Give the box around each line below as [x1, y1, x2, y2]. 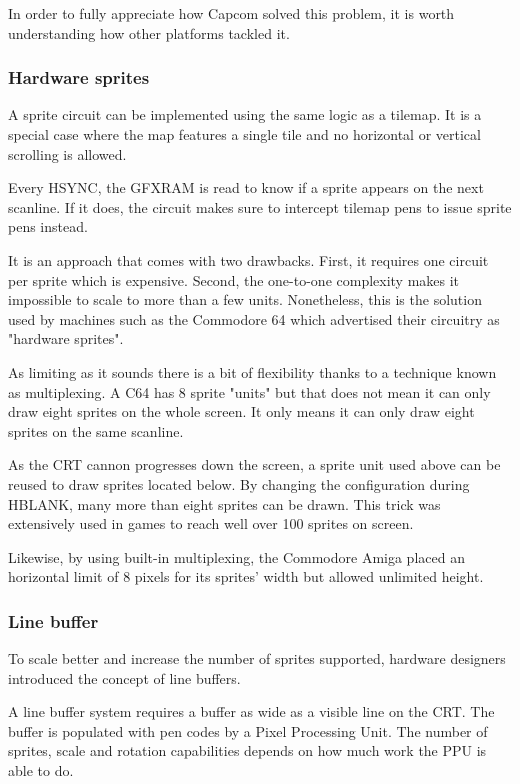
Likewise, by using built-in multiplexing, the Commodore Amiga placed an [8, 546, 465, 567]
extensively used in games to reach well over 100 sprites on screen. [8, 513, 414, 534]
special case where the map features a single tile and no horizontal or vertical [8, 124, 481, 144]
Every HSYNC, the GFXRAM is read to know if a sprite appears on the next [8, 177, 484, 198]
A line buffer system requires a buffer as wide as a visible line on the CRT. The [8, 701, 495, 722]
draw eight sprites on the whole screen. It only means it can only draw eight [8, 401, 475, 422]
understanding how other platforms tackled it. [8, 22, 290, 43]
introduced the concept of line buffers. [8, 667, 241, 688]
